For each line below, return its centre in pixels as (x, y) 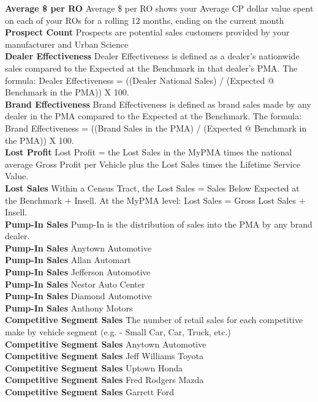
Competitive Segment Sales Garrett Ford (90, 392)
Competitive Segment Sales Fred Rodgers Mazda (104, 380)
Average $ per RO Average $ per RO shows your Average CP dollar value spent (159, 8)
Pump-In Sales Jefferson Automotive (78, 272)
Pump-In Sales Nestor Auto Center (75, 284)
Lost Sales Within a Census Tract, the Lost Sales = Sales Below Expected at (152, 188)
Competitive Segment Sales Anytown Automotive (106, 344)
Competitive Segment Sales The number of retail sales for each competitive (154, 320)
